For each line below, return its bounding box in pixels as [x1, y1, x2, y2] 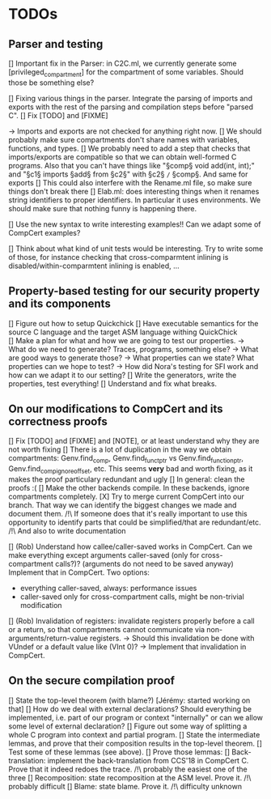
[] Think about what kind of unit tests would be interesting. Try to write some [8, 244, 264, 253]
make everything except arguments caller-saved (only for [8, 550, 200, 560]
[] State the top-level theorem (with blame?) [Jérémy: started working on [8, 695, 251, 705]
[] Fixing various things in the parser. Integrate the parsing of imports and [8, 93, 253, 103]
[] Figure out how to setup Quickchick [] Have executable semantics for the [8, 318, 259, 328]
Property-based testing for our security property [8, 284, 260, 298]
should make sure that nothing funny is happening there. [8, 203, 197, 213]
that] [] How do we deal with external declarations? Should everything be [8, 703, 252, 713]
